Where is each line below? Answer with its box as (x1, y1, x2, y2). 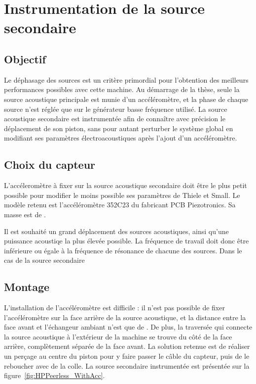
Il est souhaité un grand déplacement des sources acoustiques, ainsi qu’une (4, 226, 229, 236)
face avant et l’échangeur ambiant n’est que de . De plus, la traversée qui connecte (4, 322, 253, 332)
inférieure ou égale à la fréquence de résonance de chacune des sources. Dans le (4, 245, 242, 255)
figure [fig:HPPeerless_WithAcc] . (4, 370, 105, 381)
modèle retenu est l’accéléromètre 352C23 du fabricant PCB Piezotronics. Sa (4, 199, 236, 210)
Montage (4, 279, 50, 294)
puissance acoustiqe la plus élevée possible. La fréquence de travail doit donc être (4, 236, 249, 246)
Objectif (4, 51, 46, 66)
